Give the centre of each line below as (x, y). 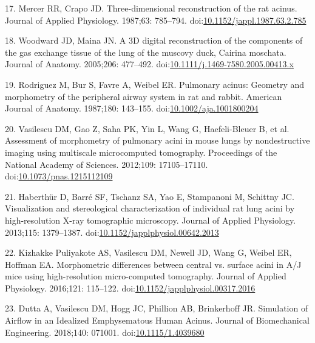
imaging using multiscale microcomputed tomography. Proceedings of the (141, 152)
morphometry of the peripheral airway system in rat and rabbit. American (144, 96)
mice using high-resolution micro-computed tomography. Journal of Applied (146, 276)
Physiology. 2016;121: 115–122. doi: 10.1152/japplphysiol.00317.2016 (130, 288)
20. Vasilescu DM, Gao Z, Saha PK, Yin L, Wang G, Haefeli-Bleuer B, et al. (147, 128)
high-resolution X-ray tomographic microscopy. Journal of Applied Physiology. (151, 220)
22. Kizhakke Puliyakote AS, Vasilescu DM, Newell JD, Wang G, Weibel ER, (148, 252)
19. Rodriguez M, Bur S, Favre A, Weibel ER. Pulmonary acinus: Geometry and (155, 84)
